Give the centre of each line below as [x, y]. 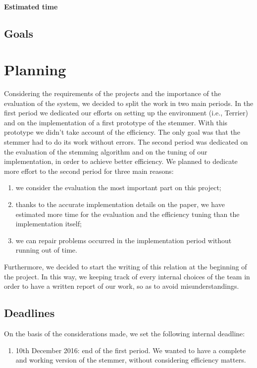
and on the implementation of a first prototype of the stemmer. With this [116, 122]
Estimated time [31, 6]
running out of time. [46, 250]
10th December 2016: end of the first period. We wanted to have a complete [131, 350]
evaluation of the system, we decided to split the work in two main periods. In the [129, 103]
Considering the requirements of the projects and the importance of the [112, 93]
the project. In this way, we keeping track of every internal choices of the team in [127, 276]
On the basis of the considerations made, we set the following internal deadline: [125, 333]
